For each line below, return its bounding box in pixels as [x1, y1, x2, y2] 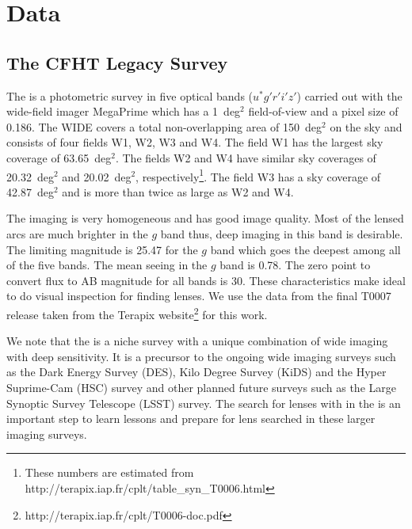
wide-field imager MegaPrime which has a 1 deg [6, 103, 241, 120]
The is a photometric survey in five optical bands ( [6, 87, 254, 104]
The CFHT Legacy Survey [6, 50, 228, 74]
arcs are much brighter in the [6, 225, 148, 242]
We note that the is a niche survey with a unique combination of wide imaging [6, 333, 388, 349]
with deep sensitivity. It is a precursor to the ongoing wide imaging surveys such [6, 348, 396, 364]
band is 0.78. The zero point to [219, 257, 371, 273]
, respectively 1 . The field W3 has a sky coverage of [135, 166, 381, 185]
